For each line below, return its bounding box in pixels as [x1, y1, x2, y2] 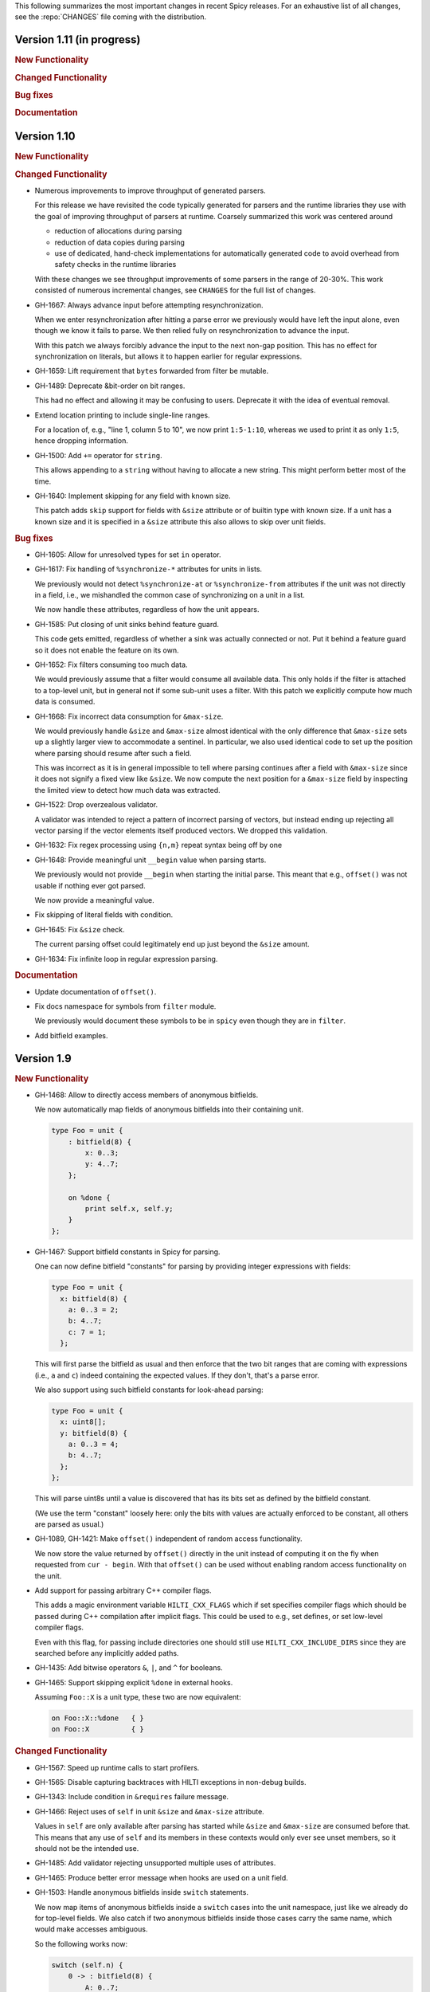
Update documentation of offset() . [34, 986, 157, 996]
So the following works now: [34, 1939, 128, 1948]
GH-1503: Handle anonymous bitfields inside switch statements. [34, 1888, 248, 1897]
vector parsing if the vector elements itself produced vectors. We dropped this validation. [34, 825, 328, 836]
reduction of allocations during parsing [54, 226, 182, 236]
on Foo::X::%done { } [51, 1714, 145, 1723]
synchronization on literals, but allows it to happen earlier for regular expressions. [34, 351, 303, 362]
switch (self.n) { [51, 1960, 123, 1970]
